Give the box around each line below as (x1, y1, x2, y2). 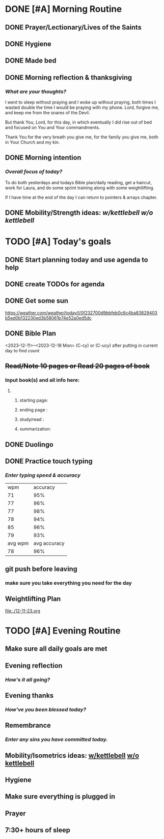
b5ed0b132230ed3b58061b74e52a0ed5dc (5, 315, 92, 321)
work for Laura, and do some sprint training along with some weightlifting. (5, 185, 155, 191)
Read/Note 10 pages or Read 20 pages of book (5, 362, 150, 370)
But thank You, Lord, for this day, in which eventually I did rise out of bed (5, 119, 152, 125)
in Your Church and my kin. (5, 139, 60, 145)
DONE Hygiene (5, 39, 52, 48)
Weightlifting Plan (5, 595, 61, 603)
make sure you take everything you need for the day (5, 579, 132, 586)
